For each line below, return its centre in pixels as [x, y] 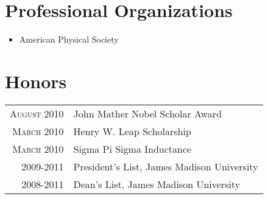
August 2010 [37, 113]
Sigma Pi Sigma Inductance [132, 148]
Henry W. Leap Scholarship [132, 131]
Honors [36, 81]
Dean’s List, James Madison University [157, 184]
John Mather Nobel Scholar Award [148, 113]
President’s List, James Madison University [166, 166]
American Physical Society [69, 39]
